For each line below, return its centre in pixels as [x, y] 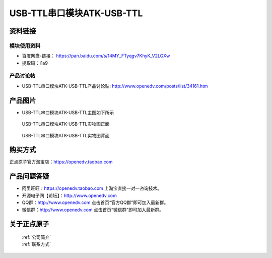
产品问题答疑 [29, 176]
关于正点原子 [29, 224]
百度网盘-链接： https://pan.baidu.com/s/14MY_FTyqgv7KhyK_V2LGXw [96, 56]
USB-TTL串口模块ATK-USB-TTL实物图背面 [66, 135]
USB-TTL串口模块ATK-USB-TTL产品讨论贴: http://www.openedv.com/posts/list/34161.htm [115, 86]
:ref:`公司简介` [37, 237]
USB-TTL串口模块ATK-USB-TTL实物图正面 [66, 124]
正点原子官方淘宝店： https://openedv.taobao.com [61, 162]
